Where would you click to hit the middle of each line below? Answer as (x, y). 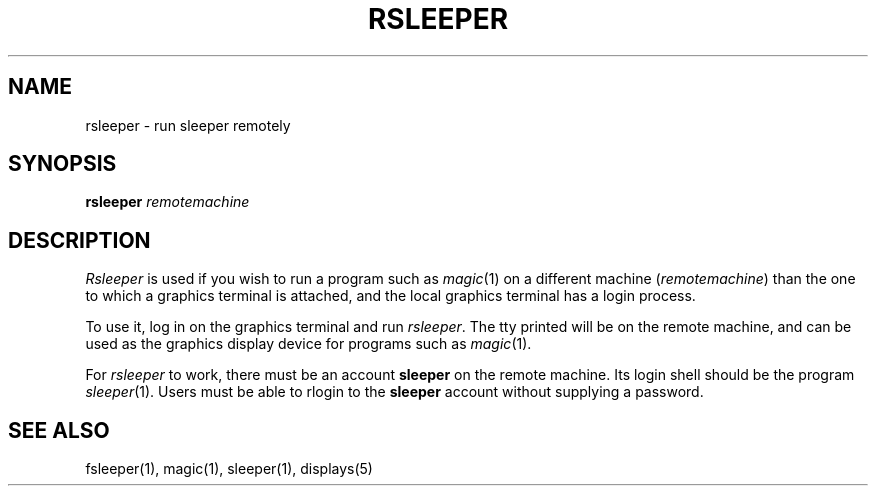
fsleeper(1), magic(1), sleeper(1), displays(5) (229, 469)
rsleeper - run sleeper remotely (188, 125)
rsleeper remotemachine (167, 202)
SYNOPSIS (62, 164)
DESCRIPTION (79, 240)
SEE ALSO (59, 430)
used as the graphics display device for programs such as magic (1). (308, 344)
